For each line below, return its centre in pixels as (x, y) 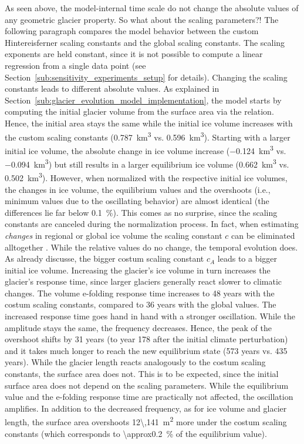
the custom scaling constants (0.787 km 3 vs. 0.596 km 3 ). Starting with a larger (148, 136)
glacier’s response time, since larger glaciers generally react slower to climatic (143, 281)
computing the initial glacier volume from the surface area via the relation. (139, 111)
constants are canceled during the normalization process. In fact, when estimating (152, 224)
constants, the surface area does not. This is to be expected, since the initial (142, 374)
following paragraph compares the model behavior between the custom (132, 31)
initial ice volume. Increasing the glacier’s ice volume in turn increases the (138, 270)
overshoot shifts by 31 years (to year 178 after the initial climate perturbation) (146, 339)
